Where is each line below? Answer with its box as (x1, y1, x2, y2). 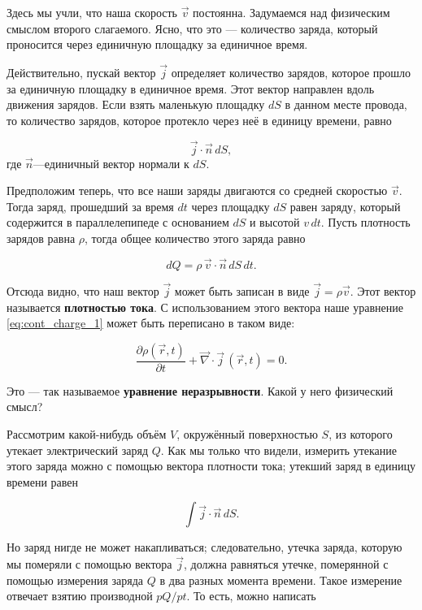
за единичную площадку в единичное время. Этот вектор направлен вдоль (7, 80, 375, 97)
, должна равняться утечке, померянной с (184, 556, 389, 573)
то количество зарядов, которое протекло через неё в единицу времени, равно (7, 111, 392, 128)
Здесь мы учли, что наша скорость (7, 4, 177, 20)
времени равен (7, 473, 78, 490)
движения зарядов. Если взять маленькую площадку (7, 96, 265, 113)
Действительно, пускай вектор (7, 64, 156, 80)
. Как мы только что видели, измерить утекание (160, 441, 397, 458)
